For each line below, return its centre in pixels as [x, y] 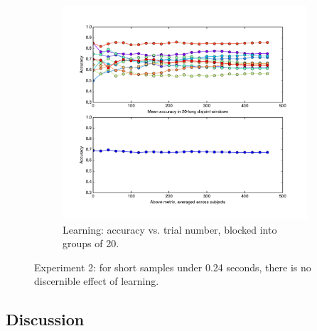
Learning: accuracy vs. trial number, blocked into [170, 229]
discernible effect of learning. [97, 281]
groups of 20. [91, 243]
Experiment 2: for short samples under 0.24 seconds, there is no [173, 267]
